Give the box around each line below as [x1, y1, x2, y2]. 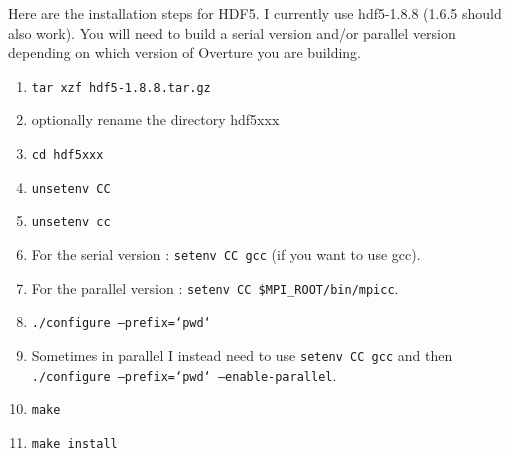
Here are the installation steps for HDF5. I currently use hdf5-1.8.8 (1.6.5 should [8, 3, 502, 23]
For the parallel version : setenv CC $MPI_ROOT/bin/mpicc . [31, 277, 399, 298]
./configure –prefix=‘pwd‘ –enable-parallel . [31, 364, 337, 385]
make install [31, 436, 118, 451]
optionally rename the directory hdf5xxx [31, 109, 280, 130]
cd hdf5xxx [31, 148, 104, 163]
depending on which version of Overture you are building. [8, 42, 362, 63]
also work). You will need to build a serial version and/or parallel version [8, 22, 456, 43]
